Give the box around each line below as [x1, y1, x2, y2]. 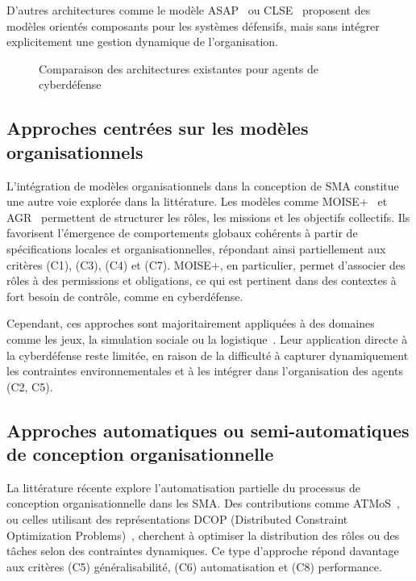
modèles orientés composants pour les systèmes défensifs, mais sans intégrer [6, 17, 380, 34]
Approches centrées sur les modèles [6, 115, 309, 140]
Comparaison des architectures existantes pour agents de [39, 60, 319, 77]
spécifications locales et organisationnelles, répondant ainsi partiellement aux [6, 240, 386, 257]
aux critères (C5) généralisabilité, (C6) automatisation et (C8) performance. [6, 558, 382, 575]
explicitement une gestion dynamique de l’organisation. [6, 33, 278, 50]
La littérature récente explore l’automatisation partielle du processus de [6, 479, 361, 495]
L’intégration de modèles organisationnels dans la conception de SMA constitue [6, 177, 399, 194]
